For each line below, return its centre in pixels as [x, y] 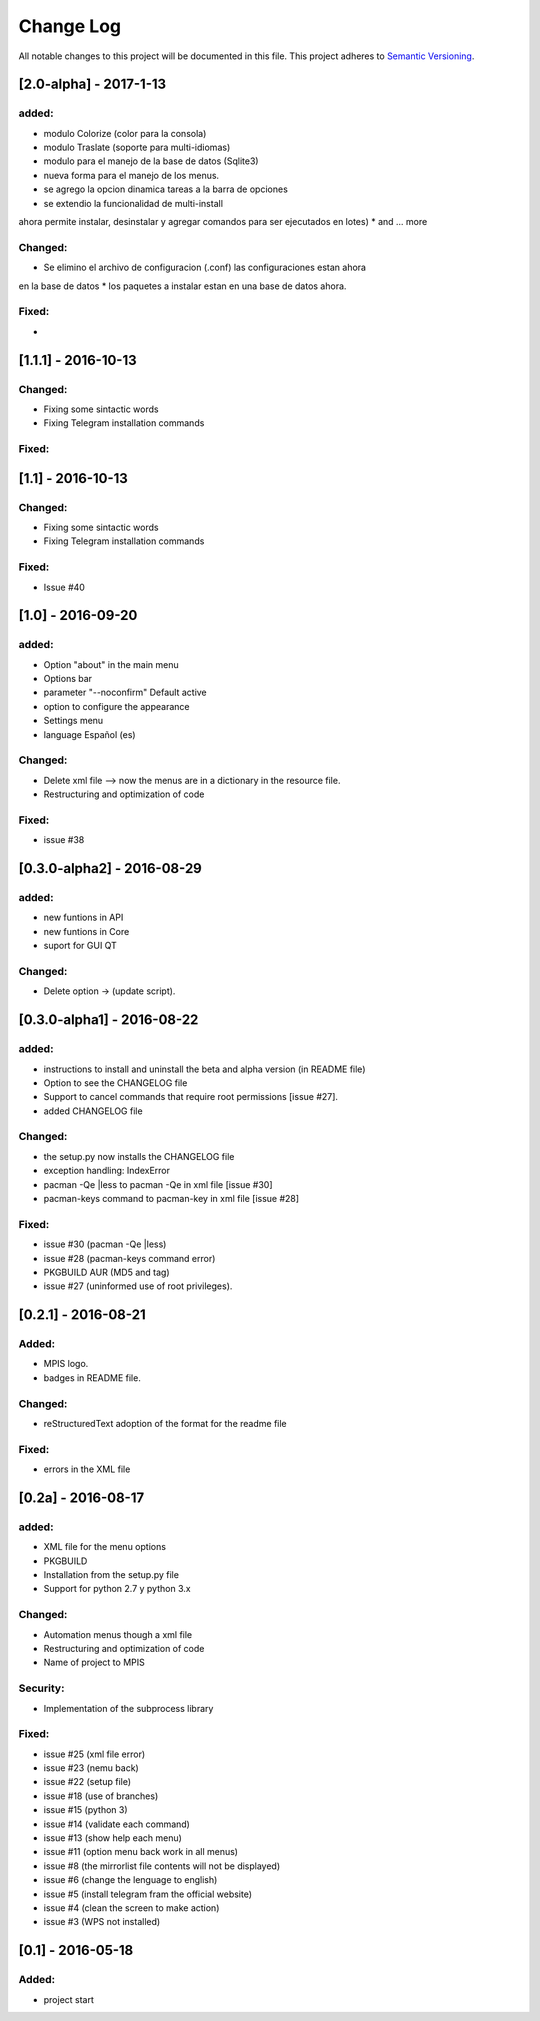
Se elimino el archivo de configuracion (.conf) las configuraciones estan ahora [205, 267]
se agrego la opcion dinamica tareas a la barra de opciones [166, 189]
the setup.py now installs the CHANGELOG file [139, 1156]
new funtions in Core [86, 931]
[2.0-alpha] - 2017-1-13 [92, 84]
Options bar [68, 679]
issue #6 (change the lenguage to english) [130, 1880]
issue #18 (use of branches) [101, 1796]
